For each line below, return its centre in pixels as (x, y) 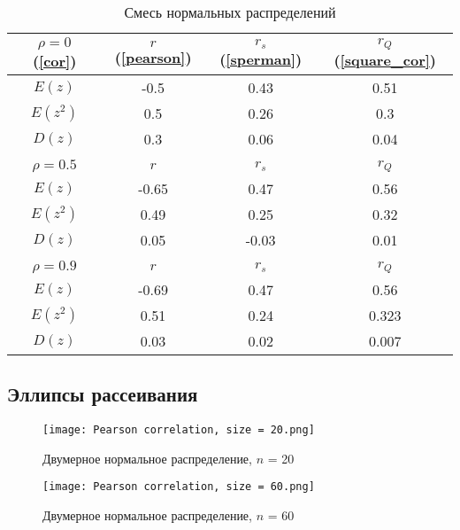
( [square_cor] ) (385, 59)
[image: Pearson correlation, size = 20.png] (179, 430)
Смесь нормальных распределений (230, 12)
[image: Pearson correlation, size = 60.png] (179, 487)
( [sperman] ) (261, 58)
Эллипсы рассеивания (103, 394)
